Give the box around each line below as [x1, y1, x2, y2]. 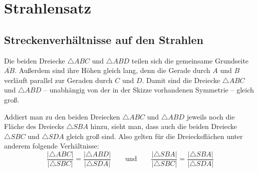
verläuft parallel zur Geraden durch [4, 74, 113, 85]
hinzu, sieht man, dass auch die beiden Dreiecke [90, 121, 237, 131]
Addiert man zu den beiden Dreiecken [4, 111, 120, 121]
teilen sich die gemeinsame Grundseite [131, 55, 249, 65]
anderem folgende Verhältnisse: [4, 140, 99, 151]
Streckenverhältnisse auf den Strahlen [4, 31, 204, 47]
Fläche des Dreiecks [4, 121, 64, 131]
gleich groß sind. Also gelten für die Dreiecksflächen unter [66, 130, 243, 141]
